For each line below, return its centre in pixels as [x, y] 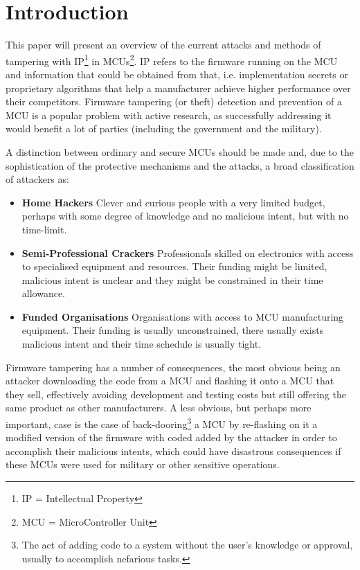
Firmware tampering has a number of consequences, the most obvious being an [173, 367]
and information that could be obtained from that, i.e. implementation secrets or [177, 74]
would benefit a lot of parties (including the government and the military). [164, 128]
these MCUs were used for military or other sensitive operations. [143, 464]
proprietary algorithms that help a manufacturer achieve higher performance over [178, 88]
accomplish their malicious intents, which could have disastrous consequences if [173, 451]
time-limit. [44, 229]
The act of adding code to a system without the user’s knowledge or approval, [187, 545]
